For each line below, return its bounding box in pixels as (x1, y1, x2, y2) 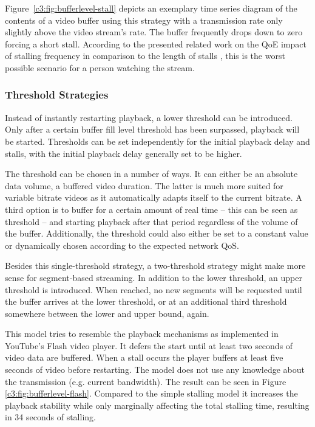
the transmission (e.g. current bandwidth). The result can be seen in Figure (5, 375, 286, 387)
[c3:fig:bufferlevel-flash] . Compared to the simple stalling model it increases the (5, 387, 298, 400)
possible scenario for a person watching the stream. (5, 61, 195, 74)
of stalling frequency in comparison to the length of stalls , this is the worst (5, 49, 285, 62)
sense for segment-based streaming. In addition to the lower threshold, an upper (5, 271, 302, 283)
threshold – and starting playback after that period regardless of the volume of (5, 215, 298, 227)
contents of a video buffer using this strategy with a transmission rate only (5, 13, 283, 26)
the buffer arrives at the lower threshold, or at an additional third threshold (5, 295, 287, 308)
